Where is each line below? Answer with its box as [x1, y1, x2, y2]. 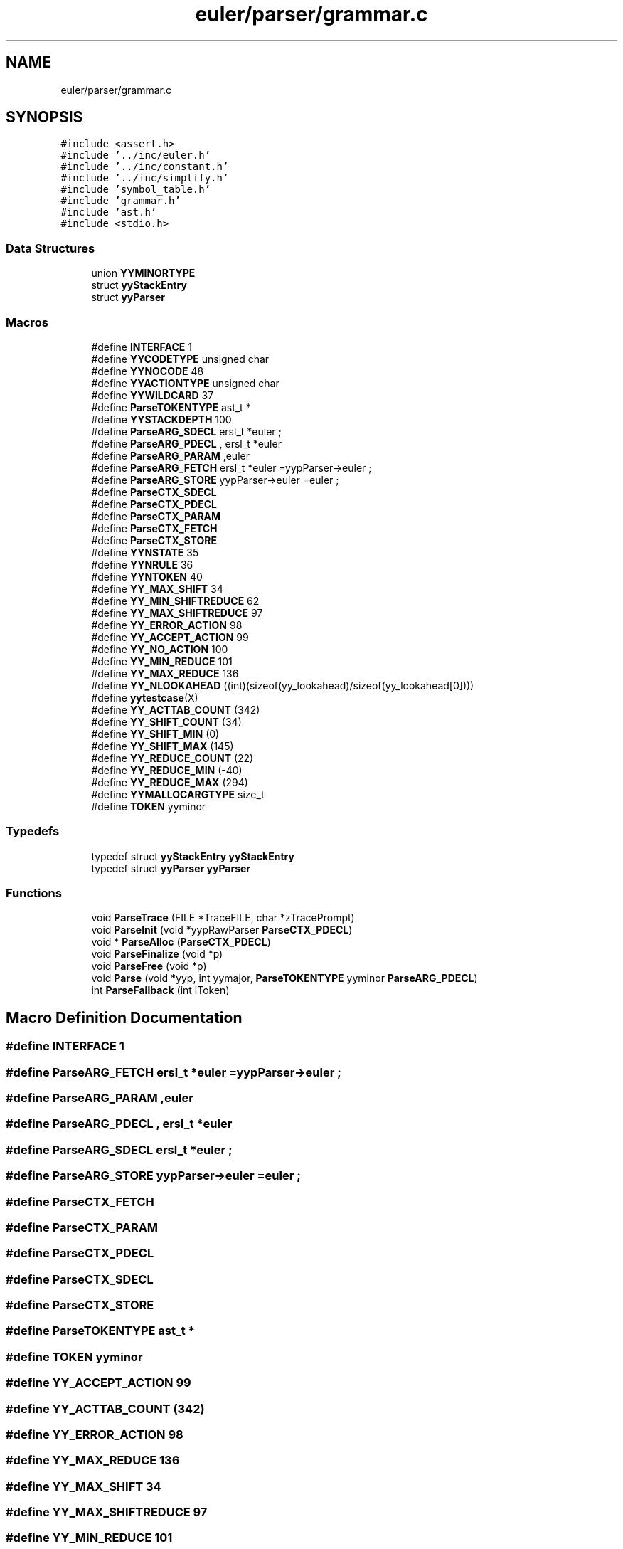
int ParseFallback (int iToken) [91, 984, 230, 997]
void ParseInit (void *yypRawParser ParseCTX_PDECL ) [91, 924, 353, 936]
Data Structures [6, 240, 95, 255]
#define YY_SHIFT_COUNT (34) [91, 715, 242, 728]
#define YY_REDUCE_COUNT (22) [91, 751, 254, 764]
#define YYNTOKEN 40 [91, 570, 203, 583]
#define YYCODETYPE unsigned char [91, 352, 270, 365]
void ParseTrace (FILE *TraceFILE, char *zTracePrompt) [91, 911, 355, 924]
